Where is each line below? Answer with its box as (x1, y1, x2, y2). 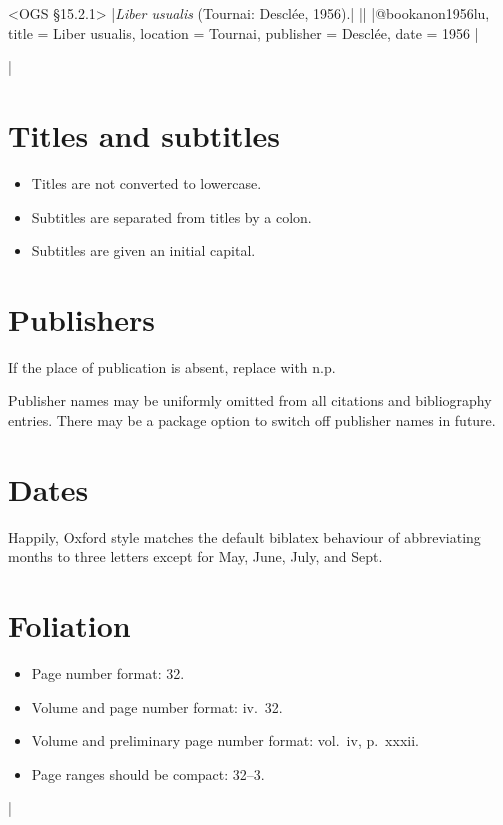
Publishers (8, 298, 156, 339)
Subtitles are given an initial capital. (31, 240, 256, 261)
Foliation (8, 605, 131, 646)
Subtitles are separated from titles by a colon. (31, 206, 312, 227)
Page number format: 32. (31, 663, 185, 684)
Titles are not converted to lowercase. (31, 172, 262, 193)
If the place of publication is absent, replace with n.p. (8, 356, 336, 377)
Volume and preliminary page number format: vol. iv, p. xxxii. (31, 730, 419, 751)
